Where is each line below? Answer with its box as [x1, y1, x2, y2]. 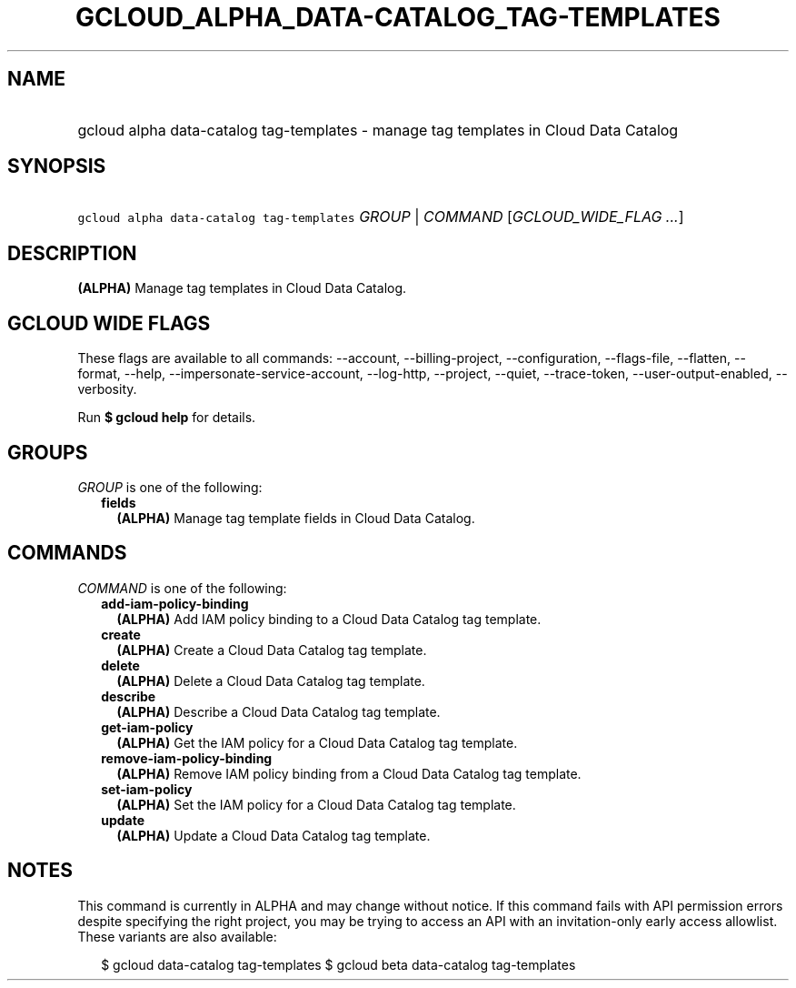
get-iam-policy [101, 719, 194, 735]
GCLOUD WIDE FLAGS [7, 311, 211, 335]
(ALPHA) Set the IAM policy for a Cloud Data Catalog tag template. [116, 796, 516, 812]
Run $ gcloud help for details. [77, 409, 256, 426]
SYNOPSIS [7, 155, 106, 178]
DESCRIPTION [7, 241, 137, 265]
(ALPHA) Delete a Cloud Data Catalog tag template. [116, 672, 425, 689]
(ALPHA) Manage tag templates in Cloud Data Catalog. [77, 280, 407, 297]
